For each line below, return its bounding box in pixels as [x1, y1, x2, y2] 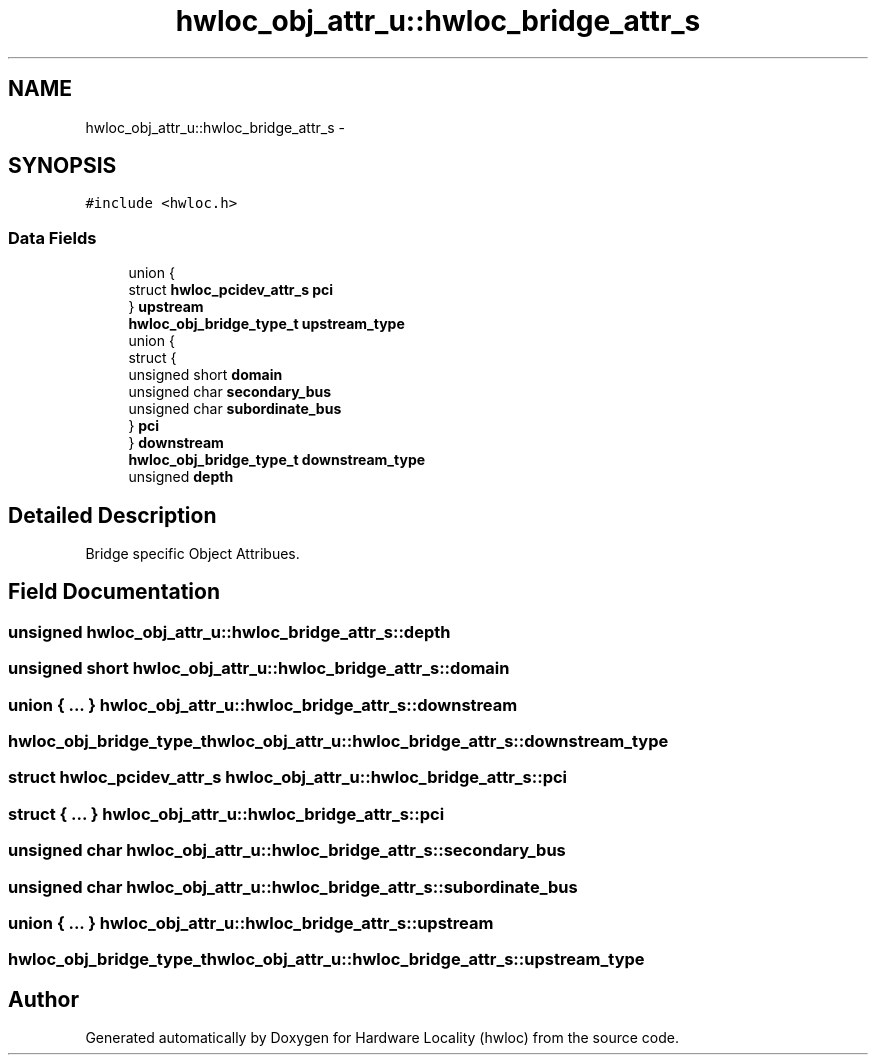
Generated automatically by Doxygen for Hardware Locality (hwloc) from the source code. [85, 1029, 679, 1047]
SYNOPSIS [8, 153, 117, 179]
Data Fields [8, 227, 97, 248]
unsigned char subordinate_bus [128, 400, 342, 418]
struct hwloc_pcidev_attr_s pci [128, 281, 334, 299]
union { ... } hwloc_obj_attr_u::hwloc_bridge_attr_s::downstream [8, 694, 518, 715]
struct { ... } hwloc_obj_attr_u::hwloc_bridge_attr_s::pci [8, 803, 445, 824]
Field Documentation [8, 579, 220, 605]
